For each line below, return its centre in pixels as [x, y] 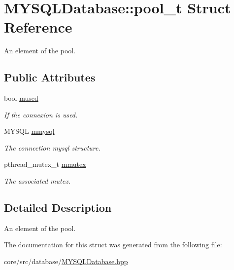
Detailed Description [58, 208]
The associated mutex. [37, 181]
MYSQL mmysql [29, 131]
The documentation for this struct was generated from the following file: [113, 245]
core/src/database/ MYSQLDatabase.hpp [66, 261]
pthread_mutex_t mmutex [45, 164]
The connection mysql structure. [52, 147]
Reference [38, 27]
